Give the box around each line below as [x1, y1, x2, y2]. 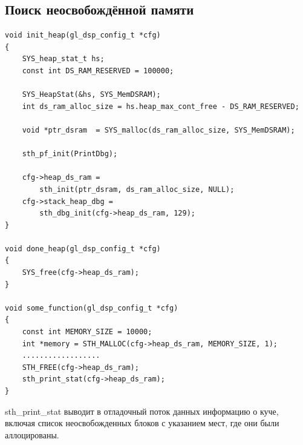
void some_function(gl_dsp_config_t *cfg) [5, 303, 178, 312]
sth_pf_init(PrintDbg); [22, 150, 118, 159]
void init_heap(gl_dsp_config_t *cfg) [5, 31, 161, 40]
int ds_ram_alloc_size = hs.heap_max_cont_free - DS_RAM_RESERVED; [22, 102, 299, 111]
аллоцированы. [5, 428, 59, 441]
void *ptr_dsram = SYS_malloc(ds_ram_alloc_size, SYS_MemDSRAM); [22, 125, 295, 134]
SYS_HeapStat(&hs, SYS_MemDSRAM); [22, 90, 161, 99]
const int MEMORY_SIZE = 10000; [22, 328, 152, 337]
